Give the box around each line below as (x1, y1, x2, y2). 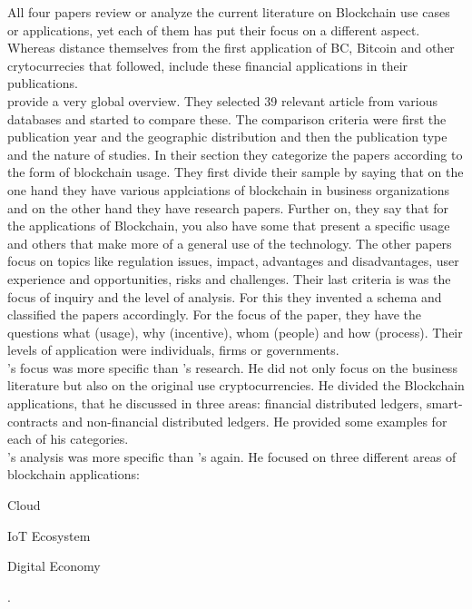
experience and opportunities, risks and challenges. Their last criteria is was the (7, 269, 451, 288)
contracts (7, 411, 58, 430)
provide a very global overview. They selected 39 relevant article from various (7, 91, 438, 110)
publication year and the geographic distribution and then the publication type (7, 127, 447, 146)
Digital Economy (7, 556, 101, 575)
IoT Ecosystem (7, 526, 91, 545)
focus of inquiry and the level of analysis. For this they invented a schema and (7, 287, 442, 306)
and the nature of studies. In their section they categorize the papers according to (7, 144, 463, 163)
